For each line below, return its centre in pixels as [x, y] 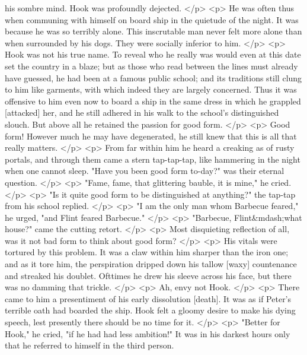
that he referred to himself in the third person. [89, 345]
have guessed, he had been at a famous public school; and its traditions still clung [153, 77]
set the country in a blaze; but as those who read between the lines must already [151, 66]
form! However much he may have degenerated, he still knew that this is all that [151, 136]
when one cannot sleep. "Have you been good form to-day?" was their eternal [145, 171]
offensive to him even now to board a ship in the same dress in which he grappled [153, 101]
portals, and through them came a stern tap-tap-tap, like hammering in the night [153, 159]
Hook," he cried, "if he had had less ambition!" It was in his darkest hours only [148, 333]
